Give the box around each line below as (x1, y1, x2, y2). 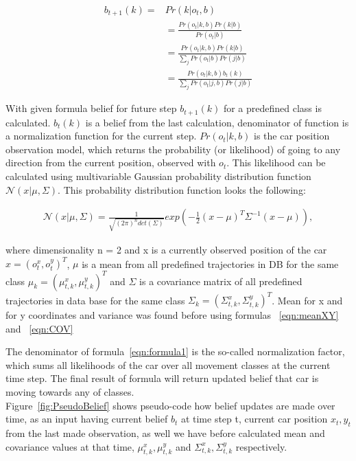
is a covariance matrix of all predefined (139, 273, 302, 288)
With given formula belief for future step (5, 101, 177, 115)
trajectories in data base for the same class (5, 293, 185, 307)
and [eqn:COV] (5, 321, 73, 335)
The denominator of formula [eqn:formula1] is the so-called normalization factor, (5, 344, 345, 359)
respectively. (235, 439, 287, 453)
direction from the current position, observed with (5, 155, 216, 170)
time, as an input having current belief (5, 412, 168, 426)
